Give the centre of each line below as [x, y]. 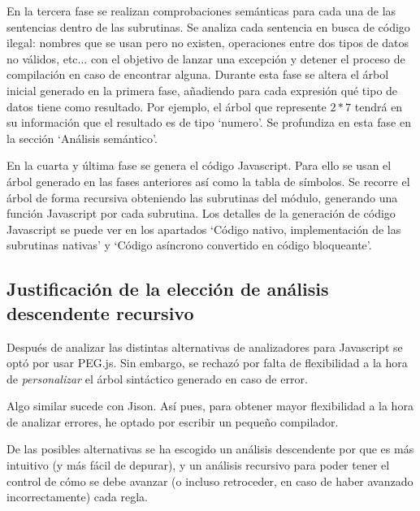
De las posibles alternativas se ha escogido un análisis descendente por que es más [210, 449]
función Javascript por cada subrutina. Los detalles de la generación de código [201, 213]
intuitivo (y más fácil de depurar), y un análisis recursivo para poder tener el [198, 465]
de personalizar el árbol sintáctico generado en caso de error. [157, 378]
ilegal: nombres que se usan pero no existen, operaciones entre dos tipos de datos [208, 43]
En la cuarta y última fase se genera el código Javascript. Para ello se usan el [199, 165]
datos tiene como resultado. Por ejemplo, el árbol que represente [167, 106]
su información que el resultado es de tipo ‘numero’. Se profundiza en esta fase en [209, 122]
